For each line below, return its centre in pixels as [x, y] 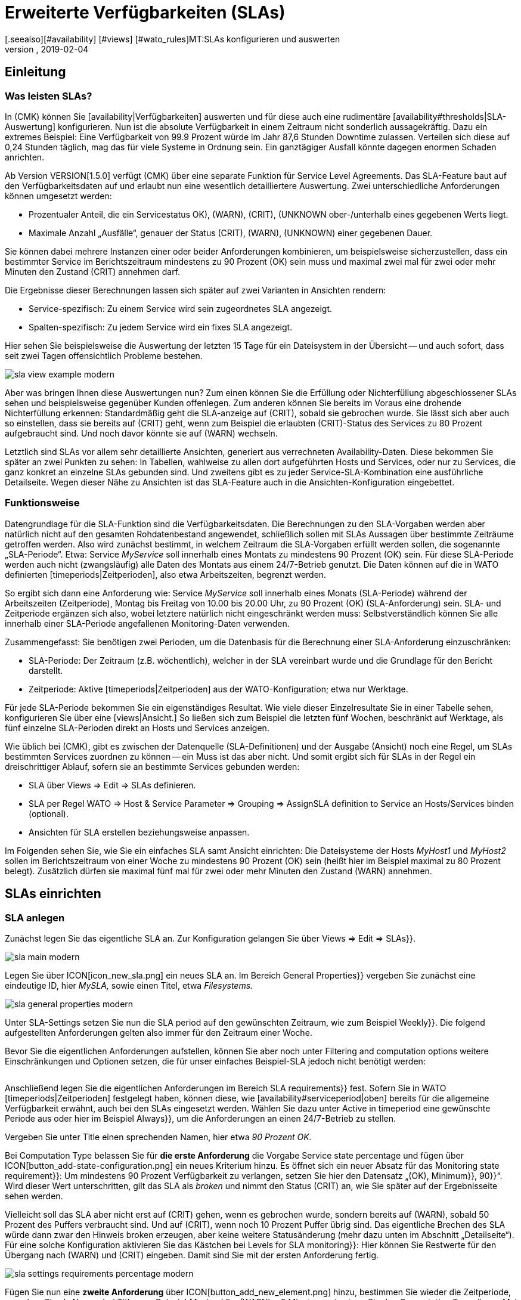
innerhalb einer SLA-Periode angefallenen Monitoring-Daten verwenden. [147, 623]
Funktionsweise [42, 503]
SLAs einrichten [53, 894]
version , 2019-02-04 [47, 49]
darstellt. [46, 670]
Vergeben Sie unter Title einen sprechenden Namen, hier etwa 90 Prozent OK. [158, 1137]
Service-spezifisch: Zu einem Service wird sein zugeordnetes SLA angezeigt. [181, 308]
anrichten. [25, 157]
